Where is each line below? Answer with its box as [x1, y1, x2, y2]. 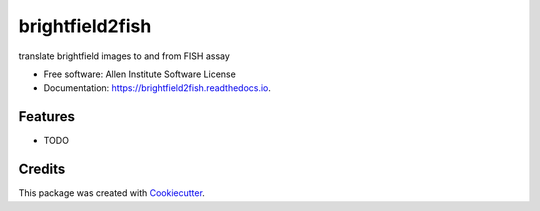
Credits [18, 161, 66, 178]
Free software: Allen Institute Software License [43, 68, 237, 80]
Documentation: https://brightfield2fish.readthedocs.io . [43, 82, 272, 94]
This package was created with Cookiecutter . [18, 187, 205, 199]
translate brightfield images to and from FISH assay [18, 50, 230, 62]
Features [18, 108, 75, 125]
